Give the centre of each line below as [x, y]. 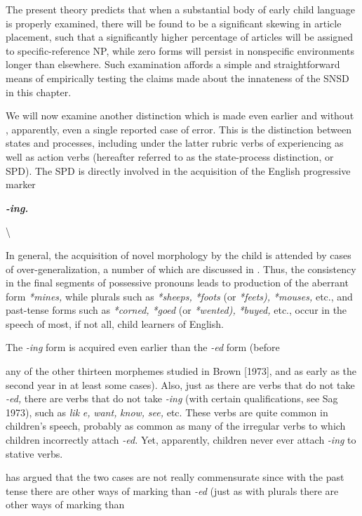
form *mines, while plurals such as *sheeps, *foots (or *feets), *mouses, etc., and [179, 296]
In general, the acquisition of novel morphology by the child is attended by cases [179, 254]
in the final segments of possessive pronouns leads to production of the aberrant [177, 283]
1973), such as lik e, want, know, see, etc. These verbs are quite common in [167, 412]
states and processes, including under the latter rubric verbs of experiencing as [175, 143]
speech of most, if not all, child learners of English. [115, 323]
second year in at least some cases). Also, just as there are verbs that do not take [180, 384]
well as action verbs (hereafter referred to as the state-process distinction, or [170, 156]
